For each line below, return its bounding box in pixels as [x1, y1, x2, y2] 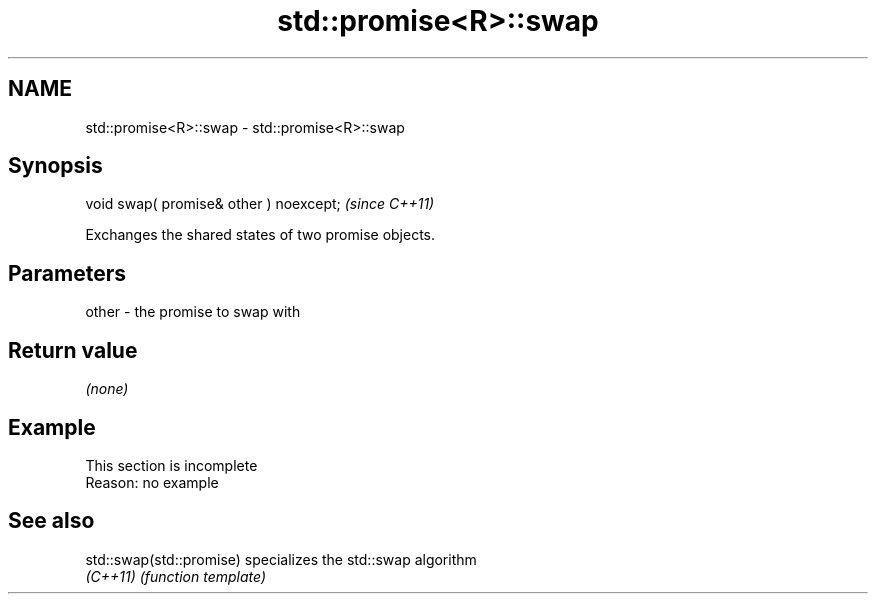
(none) [85, 380, 129, 398]
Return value [8, 337, 138, 363]
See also [8, 508, 95, 534]
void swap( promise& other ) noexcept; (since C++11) [85, 195, 435, 213]
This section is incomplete [85, 456, 258, 474]
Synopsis [8, 153, 103, 179]
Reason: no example [85, 473, 219, 491]
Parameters [8, 260, 126, 286]
